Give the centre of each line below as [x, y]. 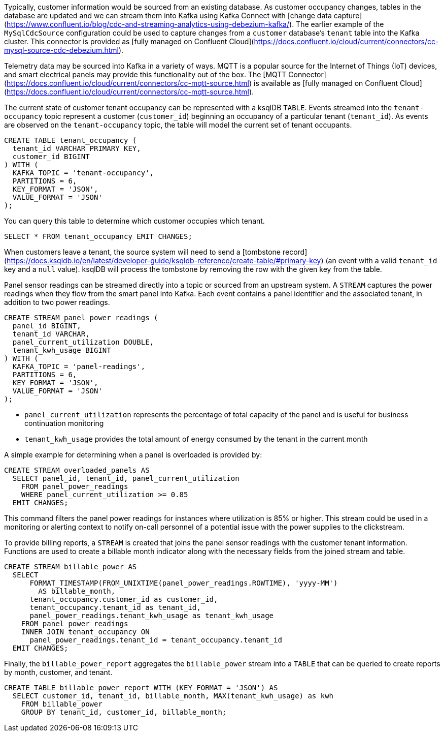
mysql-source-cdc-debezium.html [61, 50]
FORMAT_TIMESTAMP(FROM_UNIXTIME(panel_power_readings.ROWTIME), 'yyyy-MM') [184, 583]
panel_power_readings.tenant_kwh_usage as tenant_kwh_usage [152, 616]
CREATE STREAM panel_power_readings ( [81, 318]
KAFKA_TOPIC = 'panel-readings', [79, 366]
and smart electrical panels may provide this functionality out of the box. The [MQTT [145, 74]
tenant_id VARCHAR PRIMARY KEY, [77, 148]
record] [295, 252]
